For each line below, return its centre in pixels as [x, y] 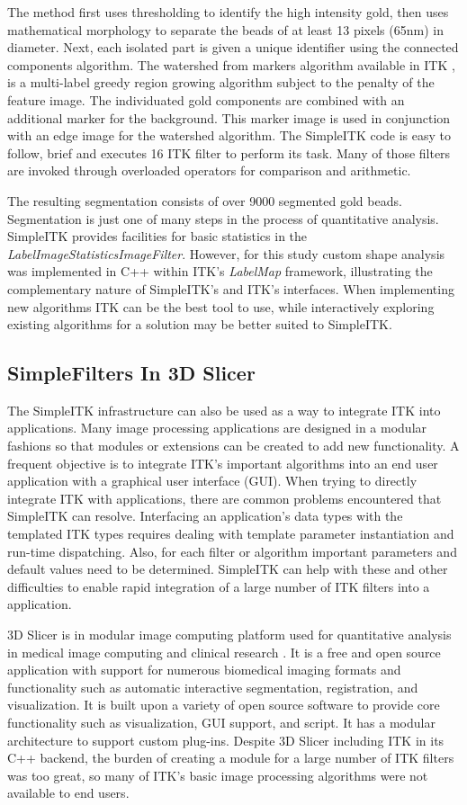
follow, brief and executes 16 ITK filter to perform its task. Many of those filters [229, 152]
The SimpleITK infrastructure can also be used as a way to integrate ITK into [224, 410]
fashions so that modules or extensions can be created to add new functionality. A [233, 446]
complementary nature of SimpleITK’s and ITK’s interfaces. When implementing [231, 288]
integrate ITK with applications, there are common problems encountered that [225, 498]
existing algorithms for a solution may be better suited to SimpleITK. [200, 324]
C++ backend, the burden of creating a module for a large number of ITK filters [231, 758]
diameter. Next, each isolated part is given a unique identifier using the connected [233, 47]
